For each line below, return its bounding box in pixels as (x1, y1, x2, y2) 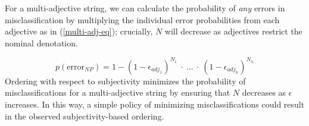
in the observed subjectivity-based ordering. (5, 109, 164, 122)
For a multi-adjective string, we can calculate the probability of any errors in (5, 2, 285, 14)
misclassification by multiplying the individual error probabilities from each (5, 13, 280, 26)
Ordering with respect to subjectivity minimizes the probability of (5, 74, 246, 87)
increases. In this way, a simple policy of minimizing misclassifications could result (5, 98, 305, 111)
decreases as (242, 86, 286, 99)
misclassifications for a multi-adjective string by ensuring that (5, 86, 230, 99)
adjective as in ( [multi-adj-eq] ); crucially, (5, 25, 153, 37)
